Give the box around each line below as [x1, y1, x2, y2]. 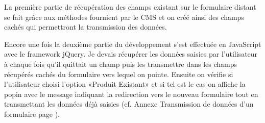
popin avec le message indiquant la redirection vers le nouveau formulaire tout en [4, 88, 258, 99]
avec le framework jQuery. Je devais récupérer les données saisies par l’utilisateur [4, 48, 258, 59]
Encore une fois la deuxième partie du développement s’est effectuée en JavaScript [4, 38, 261, 49]
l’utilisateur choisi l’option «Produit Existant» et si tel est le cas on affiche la [4, 79, 246, 89]
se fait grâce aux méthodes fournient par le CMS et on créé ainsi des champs [4, 11, 244, 22]
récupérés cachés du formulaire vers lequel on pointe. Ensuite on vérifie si [4, 68, 233, 79]
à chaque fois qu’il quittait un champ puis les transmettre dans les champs [4, 58, 237, 69]
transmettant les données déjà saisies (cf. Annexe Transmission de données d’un [4, 99, 254, 109]
